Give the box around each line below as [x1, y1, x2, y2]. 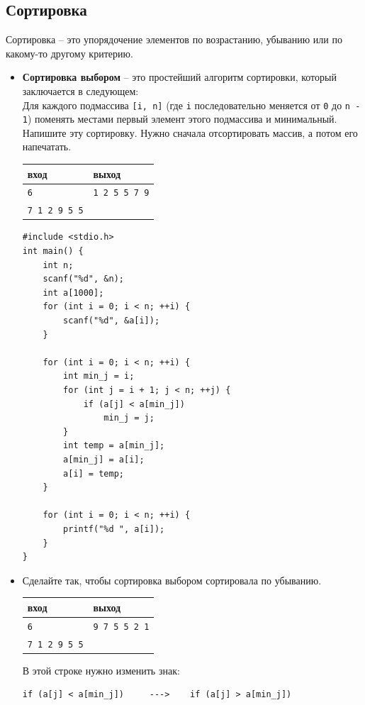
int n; [43, 260, 74, 270]
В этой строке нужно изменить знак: [22, 662, 180, 677]
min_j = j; [103, 413, 155, 423]
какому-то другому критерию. [6, 45, 133, 60]
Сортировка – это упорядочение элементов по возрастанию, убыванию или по [6, 32, 342, 47]
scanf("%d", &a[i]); [63, 316, 160, 326]
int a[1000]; [43, 287, 104, 298]
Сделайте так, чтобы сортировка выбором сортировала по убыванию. [22, 572, 322, 587]
